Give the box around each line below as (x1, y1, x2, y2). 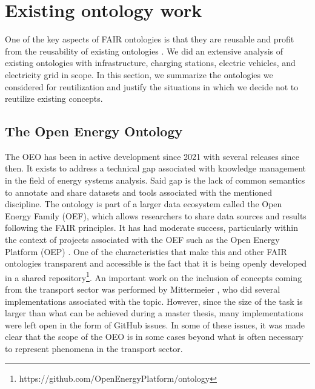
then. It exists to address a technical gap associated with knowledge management (5, 162, 307, 175)
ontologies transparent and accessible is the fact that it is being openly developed (5, 257, 307, 270)
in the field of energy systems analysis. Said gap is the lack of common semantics (5, 174, 305, 187)
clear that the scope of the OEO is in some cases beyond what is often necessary (5, 330, 303, 343)
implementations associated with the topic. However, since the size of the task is (5, 294, 303, 307)
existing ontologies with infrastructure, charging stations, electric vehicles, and (5, 56, 296, 69)
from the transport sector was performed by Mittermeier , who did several (5, 283, 280, 296)
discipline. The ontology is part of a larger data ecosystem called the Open (5, 198, 282, 210)
